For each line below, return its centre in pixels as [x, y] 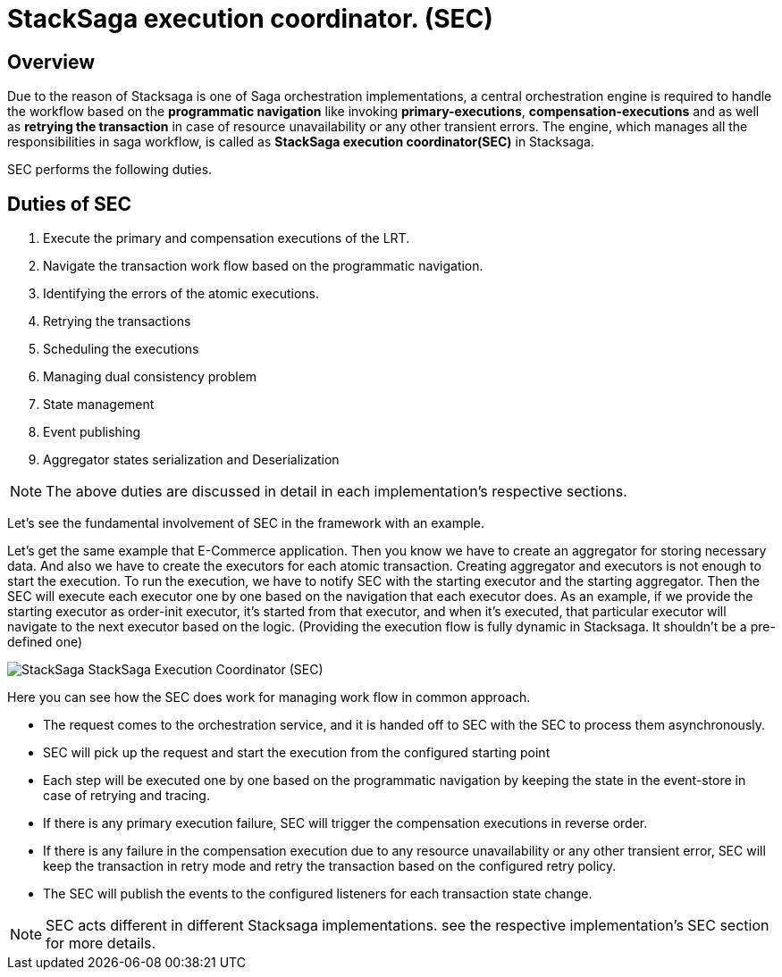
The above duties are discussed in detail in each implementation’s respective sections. [336, 492]
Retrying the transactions [117, 321]
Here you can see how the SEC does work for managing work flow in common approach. [269, 697]
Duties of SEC [70, 204]
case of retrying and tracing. [126, 796]
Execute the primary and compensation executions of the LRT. [227, 238]
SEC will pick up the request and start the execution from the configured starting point [297, 753]
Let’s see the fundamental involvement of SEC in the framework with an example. [246, 523]
